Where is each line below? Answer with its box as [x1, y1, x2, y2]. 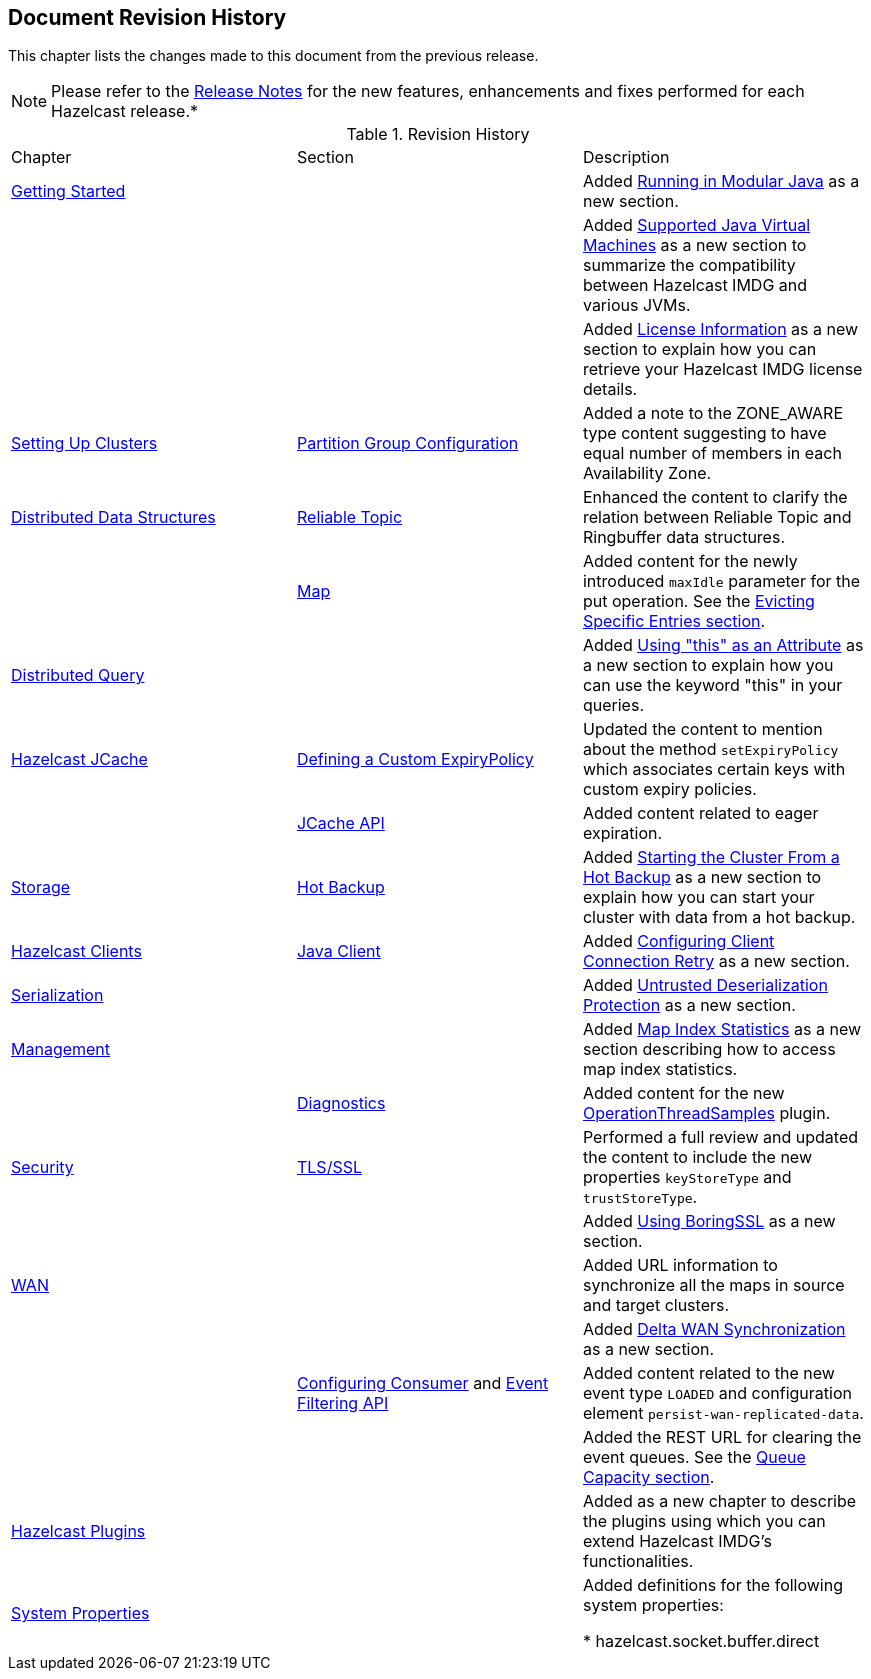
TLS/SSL [296, 1157, 362, 1178]
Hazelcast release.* [51, 101, 199, 122]
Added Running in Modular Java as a [582, 171, 860, 192]
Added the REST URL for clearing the [582, 1427, 862, 1448]
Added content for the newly [582, 551, 798, 572]
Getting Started [11, 181, 126, 202]
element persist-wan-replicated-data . [582, 1403, 864, 1424]
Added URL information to [582, 1255, 778, 1276]
